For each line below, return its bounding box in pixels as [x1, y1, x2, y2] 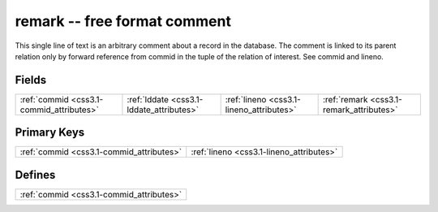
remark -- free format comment [15, 12, 231, 30]
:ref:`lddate [127, 93, 170, 105]
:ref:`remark [322, 93, 368, 105]
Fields [15, 73, 47, 87]
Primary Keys [15, 126, 85, 140]
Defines [15, 167, 56, 182]
